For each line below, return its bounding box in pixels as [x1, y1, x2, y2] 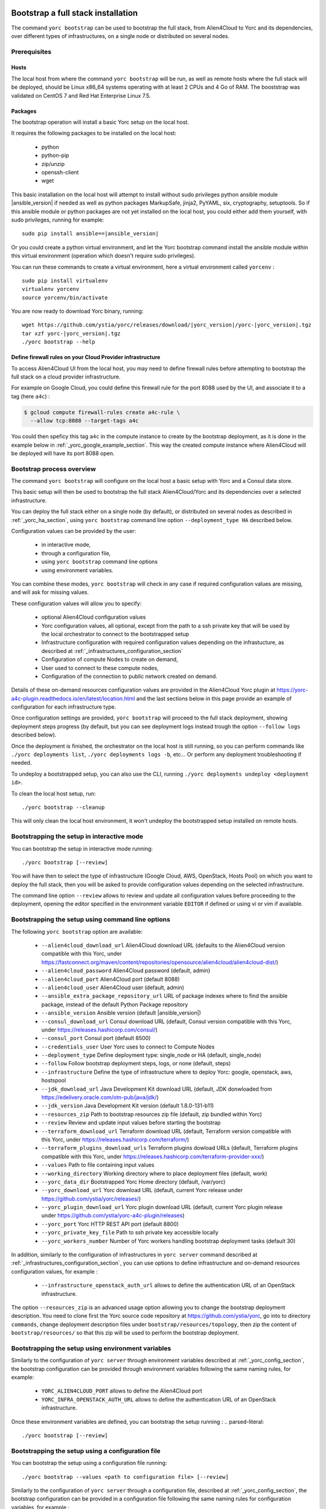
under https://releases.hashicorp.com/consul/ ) [41, 1026, 158, 1033]
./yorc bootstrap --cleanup [22, 803, 105, 811]
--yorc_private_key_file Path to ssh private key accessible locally [41, 1229, 219, 1236]
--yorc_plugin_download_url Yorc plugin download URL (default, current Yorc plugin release [41, 1204, 283, 1211]
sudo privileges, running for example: [11, 216, 104, 223]
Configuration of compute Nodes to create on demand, [41, 656, 178, 663]
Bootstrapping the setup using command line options [11, 915, 170, 924]
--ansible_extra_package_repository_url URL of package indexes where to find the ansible [41, 992, 288, 1000]
